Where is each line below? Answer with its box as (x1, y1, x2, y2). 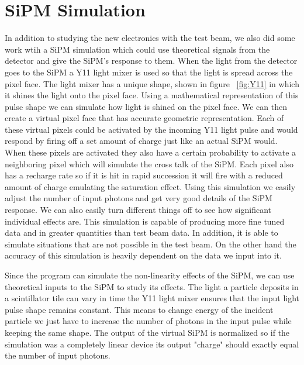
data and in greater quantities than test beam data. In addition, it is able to (5, 226, 278, 239)
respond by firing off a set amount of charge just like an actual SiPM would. (5, 135, 278, 147)
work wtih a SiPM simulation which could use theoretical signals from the (5, 43, 270, 55)
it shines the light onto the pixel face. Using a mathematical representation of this (5, 89, 299, 101)
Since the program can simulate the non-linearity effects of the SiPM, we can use (5, 269, 295, 281)
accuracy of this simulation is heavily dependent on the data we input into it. (5, 249, 282, 261)
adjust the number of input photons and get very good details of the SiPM (5, 192, 272, 204)
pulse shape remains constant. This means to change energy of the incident (5, 303, 274, 315)
